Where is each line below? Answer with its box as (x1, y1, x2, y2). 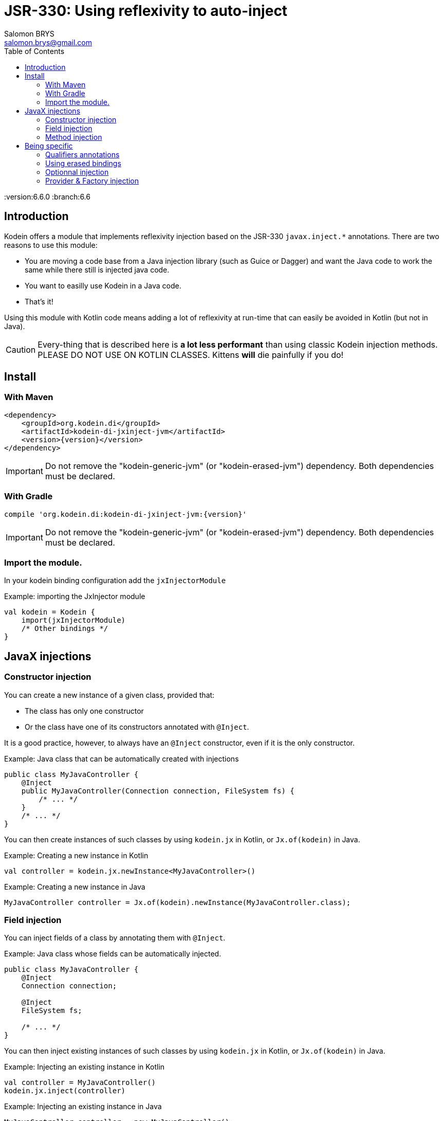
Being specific (25, 141, 73, 150)
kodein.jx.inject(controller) (4, 1087, 126, 1095)
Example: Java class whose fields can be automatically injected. (4, 949, 221, 959)
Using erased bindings (45, 158, 121, 168)
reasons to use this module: (4, 240, 98, 249)
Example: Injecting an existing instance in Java (4, 1102, 162, 1111)
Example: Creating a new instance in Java (4, 882, 145, 891)
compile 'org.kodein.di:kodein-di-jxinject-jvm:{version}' (4, 510, 247, 518)
